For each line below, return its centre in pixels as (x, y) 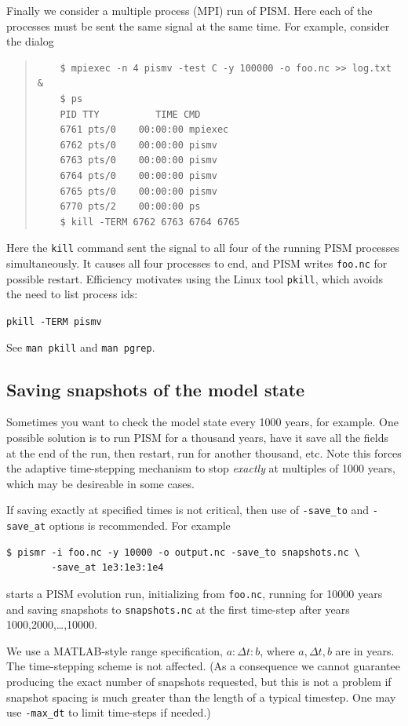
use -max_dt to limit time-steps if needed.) (109, 712)
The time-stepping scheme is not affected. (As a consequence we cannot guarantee (203, 666)
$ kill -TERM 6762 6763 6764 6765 (150, 222)
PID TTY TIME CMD (130, 114)
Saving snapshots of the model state (156, 389)
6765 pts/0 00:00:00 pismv (138, 191)
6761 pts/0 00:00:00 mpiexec (144, 130)
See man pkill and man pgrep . (81, 347)
